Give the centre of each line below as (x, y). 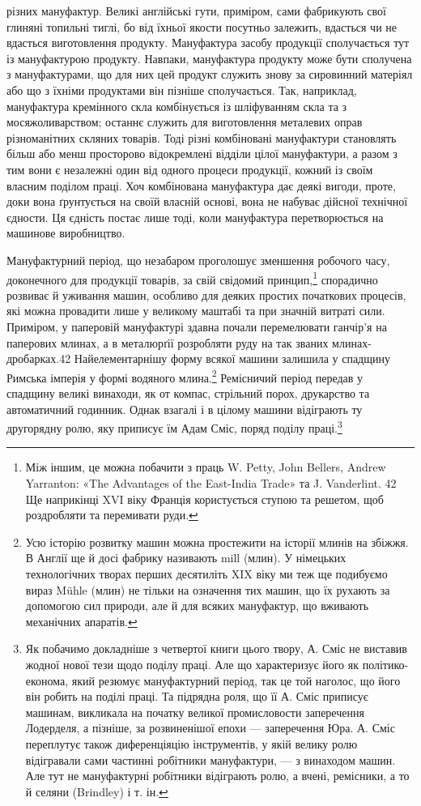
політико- (385, 664)
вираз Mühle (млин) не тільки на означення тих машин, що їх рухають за (208, 589)
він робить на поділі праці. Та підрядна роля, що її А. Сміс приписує (197, 696)
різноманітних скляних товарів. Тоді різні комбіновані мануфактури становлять (202, 137)
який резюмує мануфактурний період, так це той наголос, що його (236, 680)
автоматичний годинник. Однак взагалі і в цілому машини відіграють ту (185, 409)
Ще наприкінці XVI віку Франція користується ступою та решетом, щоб (204, 499)
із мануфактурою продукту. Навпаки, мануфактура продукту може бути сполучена (209, 58)
